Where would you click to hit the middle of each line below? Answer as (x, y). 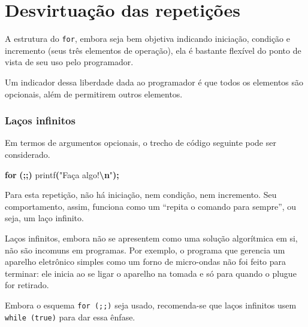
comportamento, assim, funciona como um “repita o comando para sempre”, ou (151, 206)
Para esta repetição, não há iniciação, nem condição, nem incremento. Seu (141, 195)
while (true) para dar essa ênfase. (70, 317)
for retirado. (27, 285)
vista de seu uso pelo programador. (69, 62)
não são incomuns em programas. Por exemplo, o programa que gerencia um (145, 250)
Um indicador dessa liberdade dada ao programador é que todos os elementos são (154, 82)
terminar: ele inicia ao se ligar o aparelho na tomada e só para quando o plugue (151, 273)
